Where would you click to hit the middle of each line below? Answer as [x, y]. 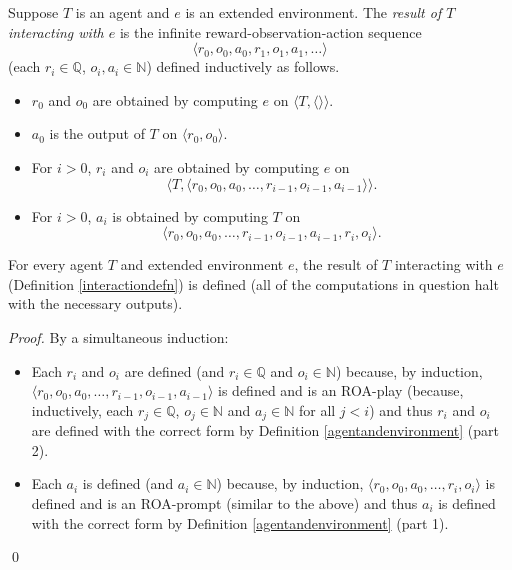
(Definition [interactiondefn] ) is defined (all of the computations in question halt [253, 283]
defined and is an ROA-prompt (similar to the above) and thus [224, 502]
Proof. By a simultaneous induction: [118, 336]
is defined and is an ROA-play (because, [341, 390]
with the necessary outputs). [95, 303]
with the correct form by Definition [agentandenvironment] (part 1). [240, 522]
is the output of [97, 133]
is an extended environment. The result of [313, 12]
